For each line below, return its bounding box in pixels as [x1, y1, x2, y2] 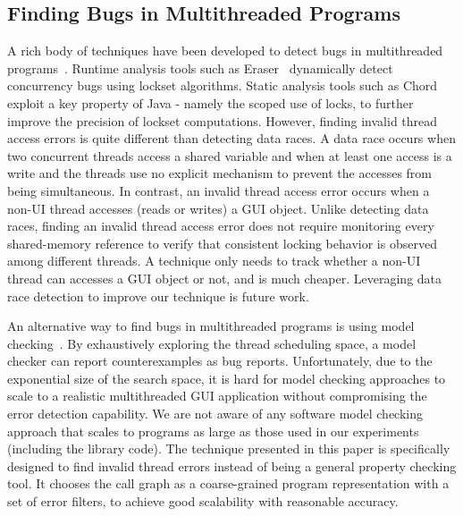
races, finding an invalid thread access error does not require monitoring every [7, 216, 434, 235]
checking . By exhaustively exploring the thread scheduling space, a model [7, 334, 417, 352]
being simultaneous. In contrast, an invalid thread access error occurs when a [7, 181, 430, 199]
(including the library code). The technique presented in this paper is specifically [7, 439, 450, 458]
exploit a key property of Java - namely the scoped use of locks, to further [7, 93, 414, 112]
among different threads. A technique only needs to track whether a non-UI [7, 251, 421, 270]
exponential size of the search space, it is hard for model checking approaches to [7, 368, 446, 387]
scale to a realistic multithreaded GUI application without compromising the [7, 386, 427, 405]
